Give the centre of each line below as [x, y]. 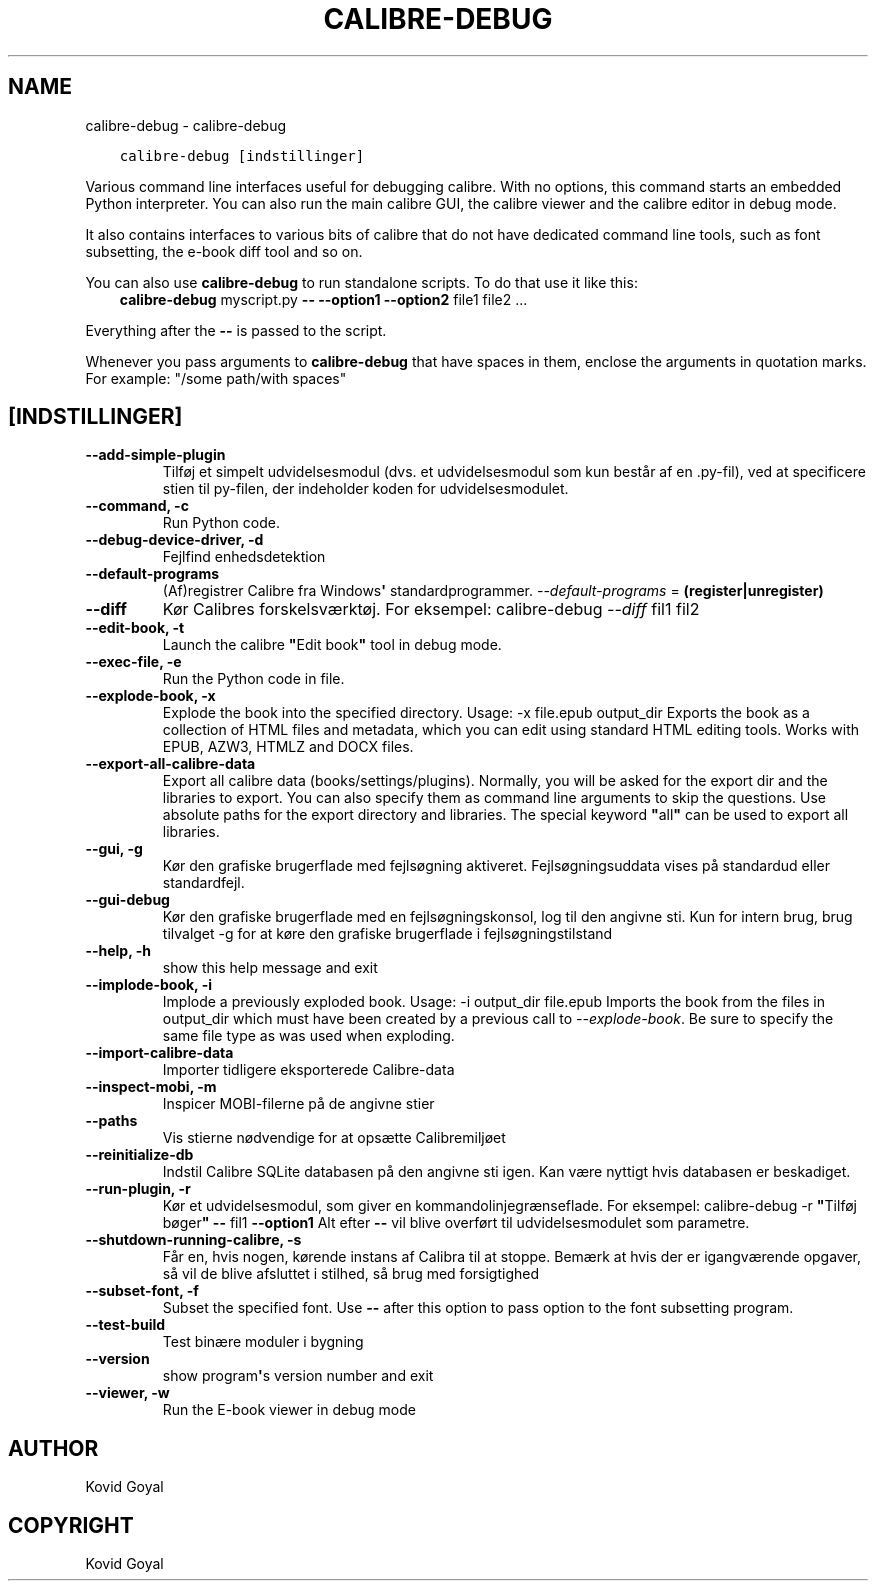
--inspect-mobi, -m [151, 1087]
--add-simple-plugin [155, 455]
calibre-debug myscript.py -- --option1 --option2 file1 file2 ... [323, 299]
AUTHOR [53, 1448]
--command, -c [137, 506]
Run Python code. [221, 523]
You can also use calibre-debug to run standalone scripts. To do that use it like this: [361, 282]
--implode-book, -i [148, 985]
